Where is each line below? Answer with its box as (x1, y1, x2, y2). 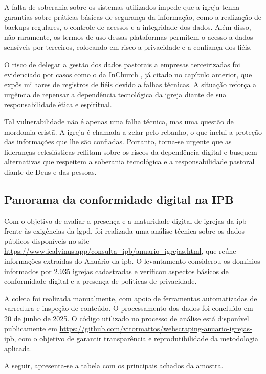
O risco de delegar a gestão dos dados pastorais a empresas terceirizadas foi (4, 58, 240, 69)
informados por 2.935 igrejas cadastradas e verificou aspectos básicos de (4, 265, 229, 276)
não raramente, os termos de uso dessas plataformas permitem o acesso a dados (4, 31, 253, 42)
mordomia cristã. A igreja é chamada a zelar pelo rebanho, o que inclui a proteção (4, 126, 262, 137)
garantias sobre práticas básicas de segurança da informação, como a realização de (4, 11, 262, 22)
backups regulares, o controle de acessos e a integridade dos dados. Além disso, (4, 22, 251, 32)
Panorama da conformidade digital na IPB (4, 191, 234, 207)
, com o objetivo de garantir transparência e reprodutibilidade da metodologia (14, 333, 258, 344)
